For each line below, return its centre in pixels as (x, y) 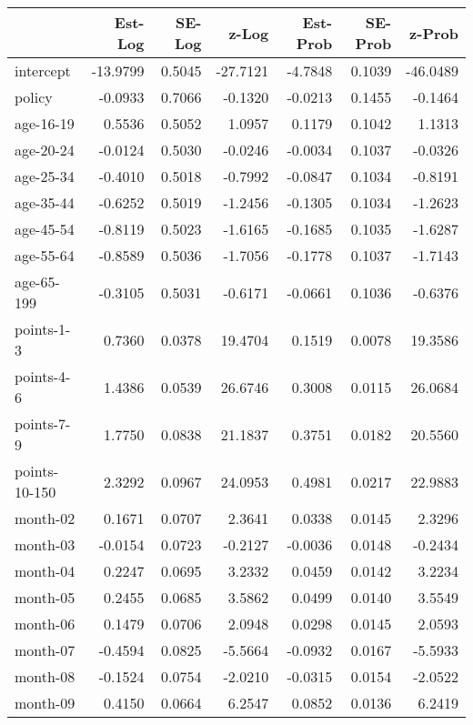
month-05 (45, 597)
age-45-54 (45, 229)
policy (34, 97)
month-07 (45, 650)
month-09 (45, 703)
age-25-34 (45, 176)
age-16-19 (45, 123)
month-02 (45, 518)
